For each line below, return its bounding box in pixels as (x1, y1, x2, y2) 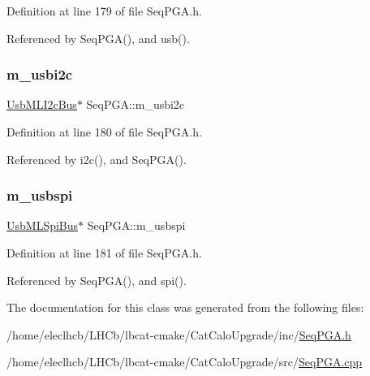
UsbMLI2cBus (6, 96, 77, 113)
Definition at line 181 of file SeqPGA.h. (6, 244, 202, 261)
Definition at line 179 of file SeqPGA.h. (6, 2, 202, 19)
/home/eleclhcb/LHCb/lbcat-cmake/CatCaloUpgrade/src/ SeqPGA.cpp (6, 353, 363, 370)
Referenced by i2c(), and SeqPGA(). (6, 150, 187, 167)
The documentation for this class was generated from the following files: (6, 299, 364, 316)
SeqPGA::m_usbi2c (86, 96, 185, 113)
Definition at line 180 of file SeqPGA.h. (6, 123, 202, 140)
